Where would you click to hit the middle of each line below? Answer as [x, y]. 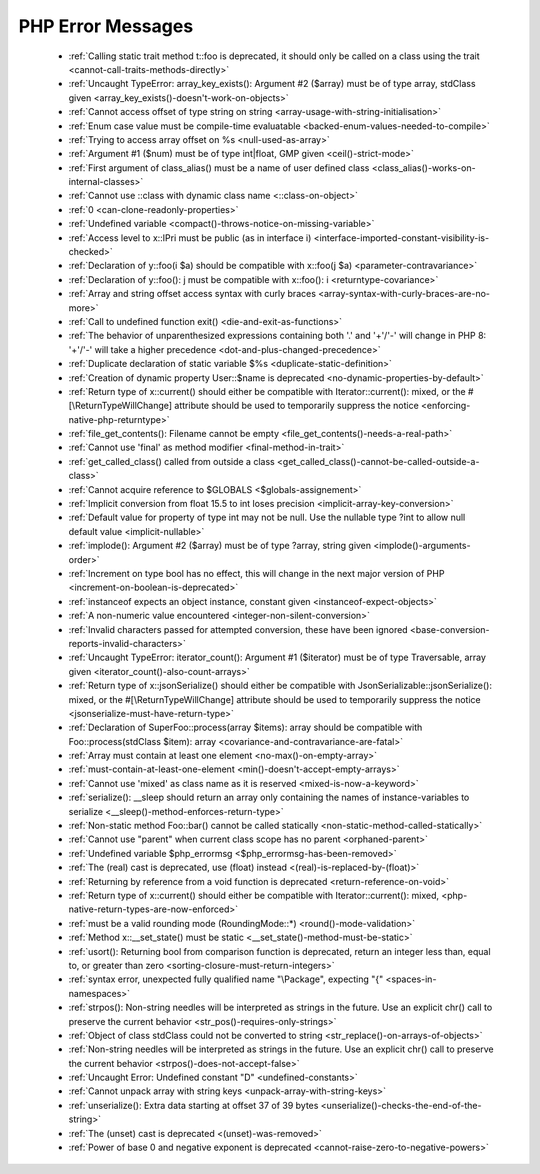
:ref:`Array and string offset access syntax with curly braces [192, 294]
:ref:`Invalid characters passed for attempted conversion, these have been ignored [238, 629]
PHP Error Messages [106, 26]
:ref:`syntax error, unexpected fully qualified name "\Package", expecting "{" [226, 979]
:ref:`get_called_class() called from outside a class [171, 461]
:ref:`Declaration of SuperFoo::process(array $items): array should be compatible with [245, 727]
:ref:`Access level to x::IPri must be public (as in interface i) [190, 237]
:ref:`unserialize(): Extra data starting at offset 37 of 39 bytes [193, 1105]
